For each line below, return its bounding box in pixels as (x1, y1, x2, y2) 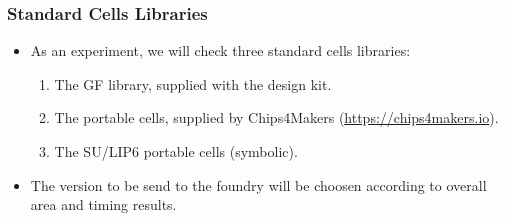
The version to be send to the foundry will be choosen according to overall (30, 174, 487, 195)
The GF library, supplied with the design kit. (54, 73, 332, 94)
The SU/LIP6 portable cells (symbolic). (54, 141, 298, 161)
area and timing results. (30, 194, 177, 215)
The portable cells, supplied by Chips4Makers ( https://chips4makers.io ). (54, 107, 499, 128)
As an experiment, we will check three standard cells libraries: (30, 40, 411, 61)
